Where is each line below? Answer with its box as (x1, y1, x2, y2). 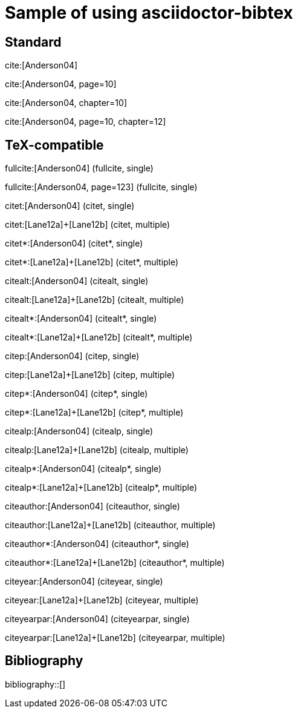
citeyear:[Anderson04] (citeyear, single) (5, 576, 163, 587)
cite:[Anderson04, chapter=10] (5, 98, 127, 108)
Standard (5, 34, 62, 50)
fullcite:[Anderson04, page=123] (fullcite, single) (5, 182, 198, 193)
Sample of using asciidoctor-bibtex (5, 2, 293, 23)
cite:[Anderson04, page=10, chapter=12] (5, 116, 166, 127)
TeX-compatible (5, 137, 104, 153)
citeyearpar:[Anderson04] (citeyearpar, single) (5, 614, 190, 625)
